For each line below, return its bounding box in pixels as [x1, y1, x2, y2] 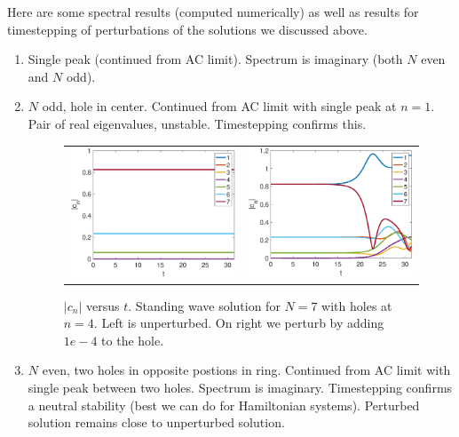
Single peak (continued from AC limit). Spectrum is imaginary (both [28, 50, 403, 68]
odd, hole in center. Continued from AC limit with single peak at [42, 97, 397, 115]
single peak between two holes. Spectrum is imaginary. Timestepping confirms [28, 377, 453, 396]
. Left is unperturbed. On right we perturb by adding [93, 314, 384, 332]
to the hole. [101, 330, 164, 349]
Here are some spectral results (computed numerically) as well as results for [7, 3, 419, 20]
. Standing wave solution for [128, 296, 281, 314]
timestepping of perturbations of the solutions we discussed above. [7, 20, 368, 38]
